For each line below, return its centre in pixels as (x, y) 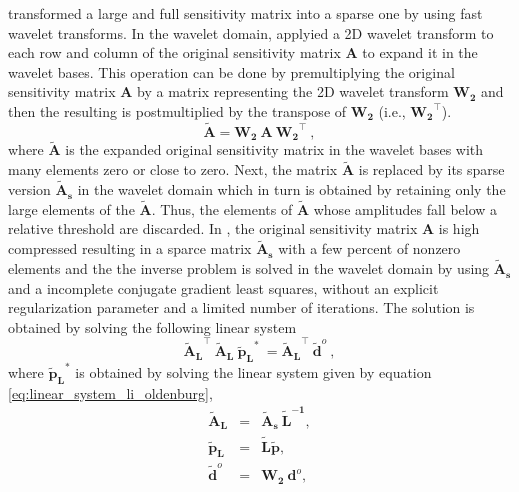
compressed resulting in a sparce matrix (130, 248)
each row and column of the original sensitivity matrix (174, 52)
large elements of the (71, 208)
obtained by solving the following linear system (152, 326)
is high (459, 228)
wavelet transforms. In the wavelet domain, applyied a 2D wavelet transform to (251, 32)
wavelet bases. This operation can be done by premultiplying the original (231, 71)
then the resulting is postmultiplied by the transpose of (177, 110)
